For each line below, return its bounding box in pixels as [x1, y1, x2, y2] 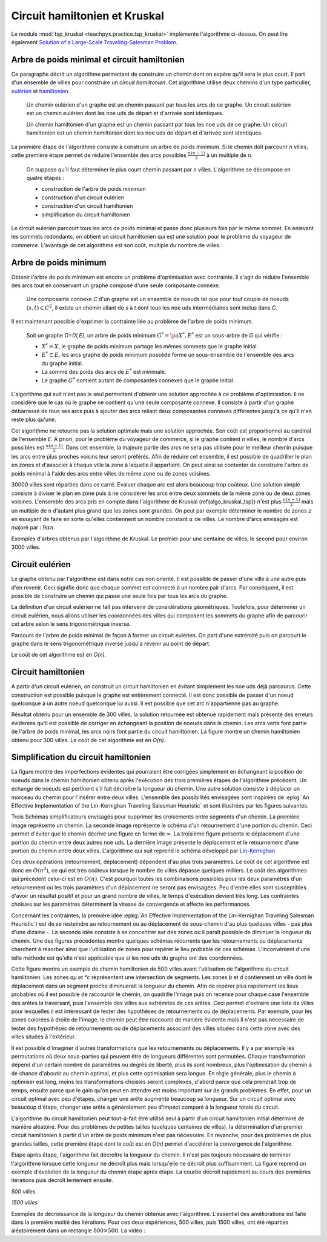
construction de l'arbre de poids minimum [41, 185, 147, 193]
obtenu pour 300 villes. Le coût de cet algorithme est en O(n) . [11, 736, 166, 743]
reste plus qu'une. [11, 416, 57, 423]
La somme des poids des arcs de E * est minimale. [41, 367, 167, 376]
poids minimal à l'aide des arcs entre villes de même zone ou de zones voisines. [11, 470, 211, 477]
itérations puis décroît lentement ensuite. [11, 1177, 113, 1184]
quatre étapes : [26, 174, 65, 182]
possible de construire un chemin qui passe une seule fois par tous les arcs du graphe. [11, 592, 228, 599]
